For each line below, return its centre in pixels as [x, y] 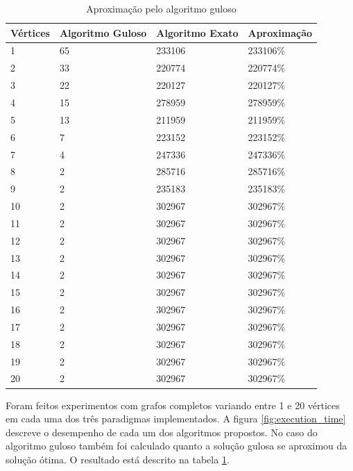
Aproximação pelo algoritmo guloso [161, 8]
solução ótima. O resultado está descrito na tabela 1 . [118, 459]
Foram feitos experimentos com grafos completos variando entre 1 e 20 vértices [173, 405]
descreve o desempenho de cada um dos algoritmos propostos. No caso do [162, 432]
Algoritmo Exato [197, 32]
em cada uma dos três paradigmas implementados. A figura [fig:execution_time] [176, 419]
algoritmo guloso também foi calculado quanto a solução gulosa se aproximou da [176, 446]
